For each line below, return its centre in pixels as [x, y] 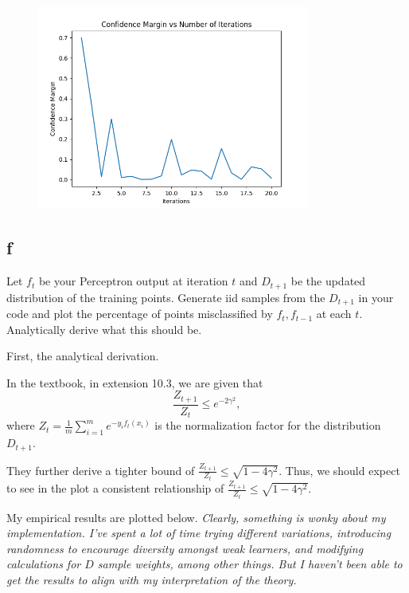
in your [376, 297]
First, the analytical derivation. [83, 356]
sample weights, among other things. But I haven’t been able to [250, 564]
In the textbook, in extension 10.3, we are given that [135, 382]
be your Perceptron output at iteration [133, 281]
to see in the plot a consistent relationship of [115, 488]
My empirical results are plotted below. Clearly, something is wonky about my [196, 517]
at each [334, 314]
